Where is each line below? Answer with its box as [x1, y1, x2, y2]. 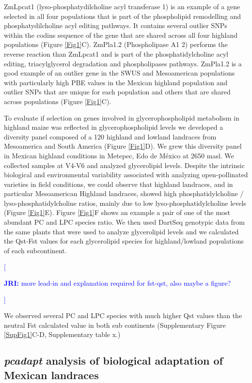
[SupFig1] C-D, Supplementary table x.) [4, 329, 121, 339]
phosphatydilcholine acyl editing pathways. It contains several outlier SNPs [4, 20, 227, 31]
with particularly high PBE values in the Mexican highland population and [4, 77, 228, 87]
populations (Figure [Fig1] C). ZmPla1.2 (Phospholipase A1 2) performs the [4, 39, 228, 49]
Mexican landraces [4, 367, 99, 382]
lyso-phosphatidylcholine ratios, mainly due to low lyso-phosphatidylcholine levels [4, 198, 246, 208]
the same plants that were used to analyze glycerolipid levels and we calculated [4, 226, 239, 236]
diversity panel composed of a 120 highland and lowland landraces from [4, 131, 217, 141]
